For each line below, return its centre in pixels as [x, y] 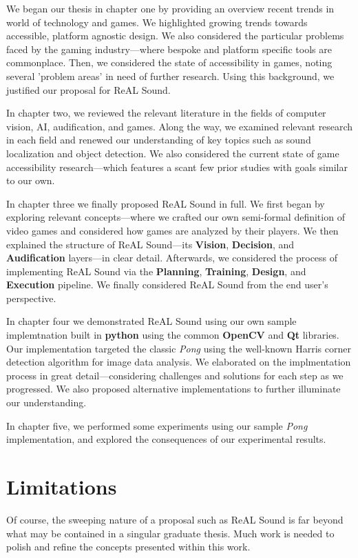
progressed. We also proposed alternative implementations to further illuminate [173, 389]
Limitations [62, 486]
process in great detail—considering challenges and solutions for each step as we [175, 375]
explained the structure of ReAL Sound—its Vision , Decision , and [150, 244]
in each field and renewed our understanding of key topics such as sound [159, 140]
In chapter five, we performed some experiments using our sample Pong [157, 425]
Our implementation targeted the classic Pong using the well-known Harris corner [179, 348]
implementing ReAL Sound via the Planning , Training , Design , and [156, 271]
